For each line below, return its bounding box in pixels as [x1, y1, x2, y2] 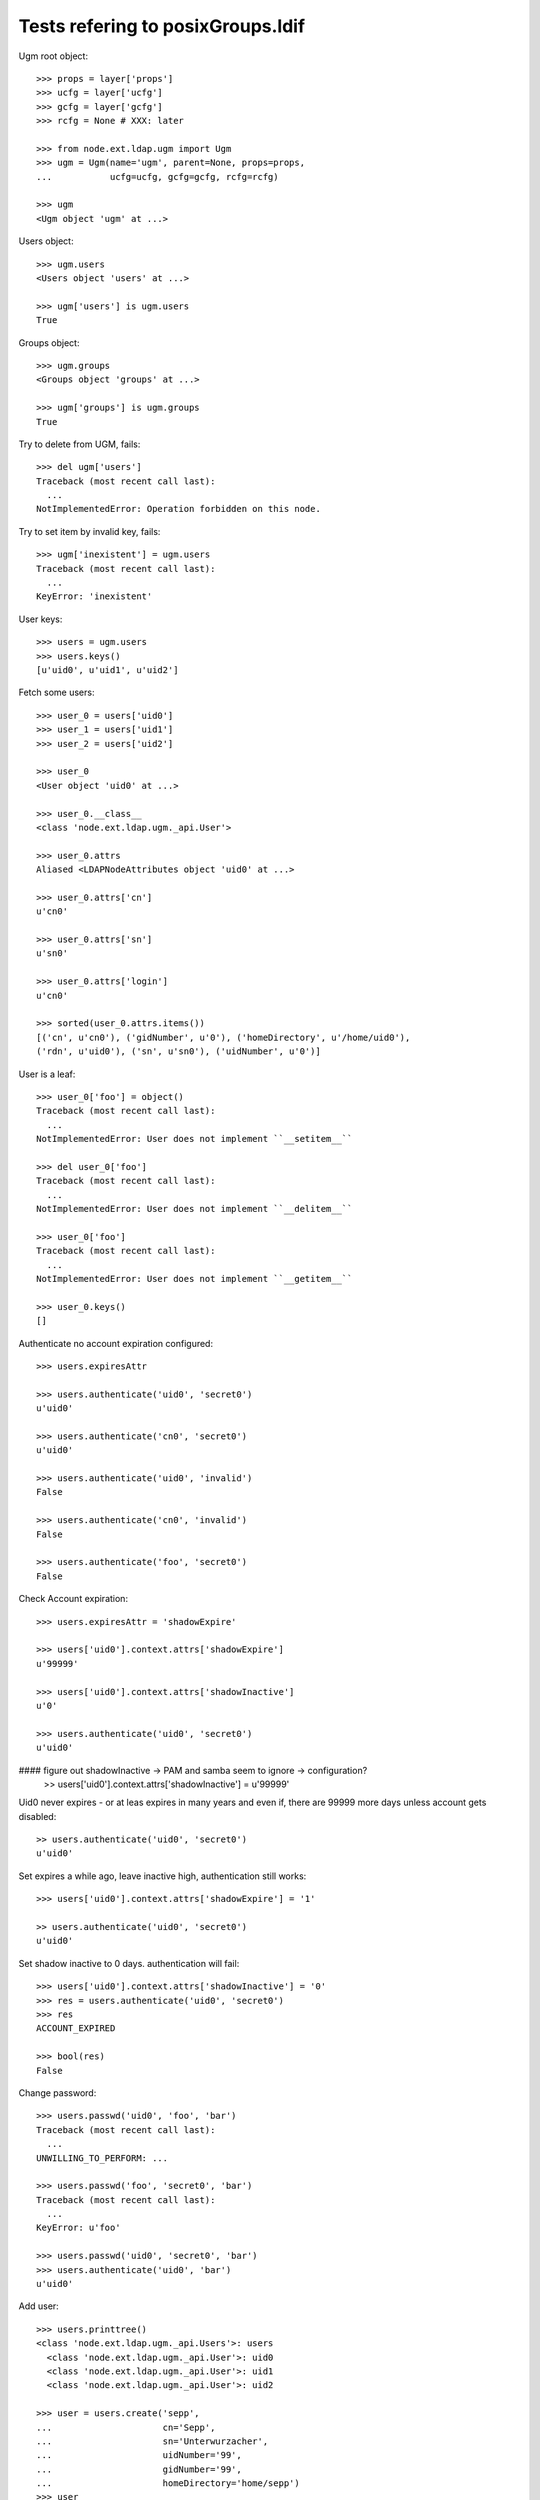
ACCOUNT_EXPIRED [36, 2023, 116, 2034]
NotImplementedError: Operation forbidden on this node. [36, 503, 322, 515]
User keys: [18, 613, 63, 625]
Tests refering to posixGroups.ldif [18, 15, 305, 37]
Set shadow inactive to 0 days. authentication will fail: [18, 1957, 240, 1969]
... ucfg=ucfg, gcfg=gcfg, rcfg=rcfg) [36, 171, 279, 182]
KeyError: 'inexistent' [36, 591, 153, 602]
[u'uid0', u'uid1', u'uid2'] [36, 665, 179, 675]
